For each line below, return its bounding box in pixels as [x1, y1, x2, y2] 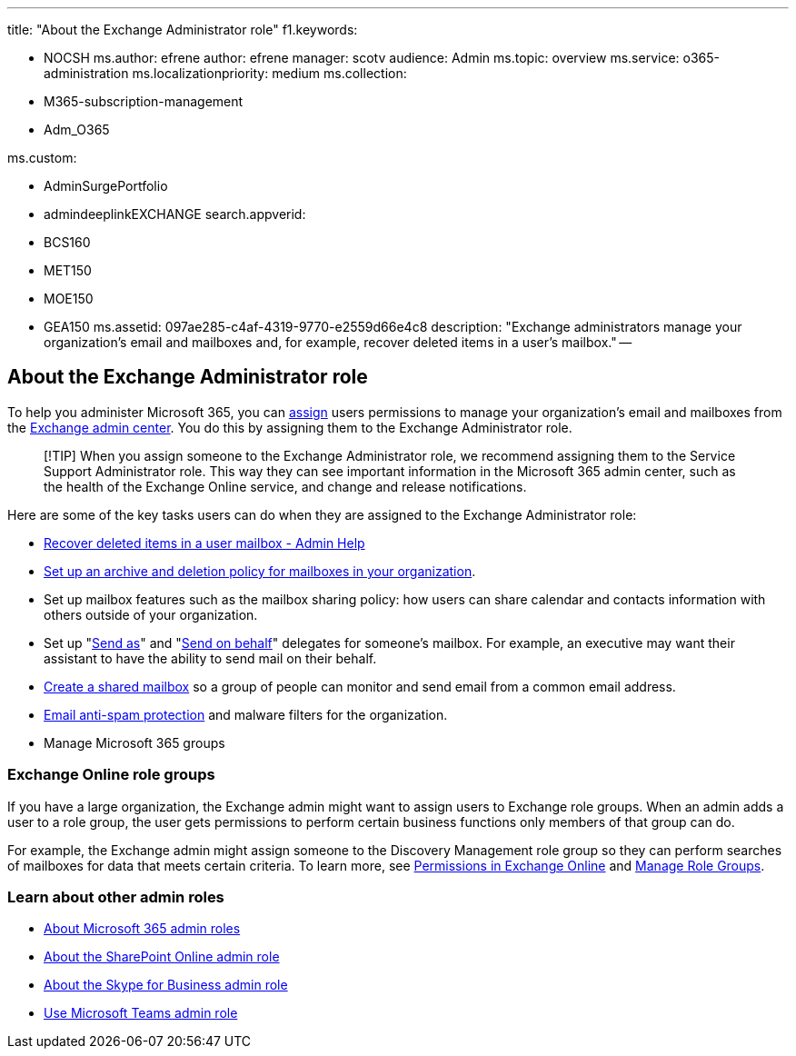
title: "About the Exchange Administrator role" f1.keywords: [7, 22, 358, 37]
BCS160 [44, 234, 91, 250]
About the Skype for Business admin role [44, 977, 288, 993]
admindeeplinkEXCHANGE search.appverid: [44, 206, 306, 222]
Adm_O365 [44, 122, 110, 137]
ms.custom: [7, 150, 77, 165]
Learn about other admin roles [7, 887, 224, 906]
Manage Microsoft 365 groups [44, 734, 225, 751]
